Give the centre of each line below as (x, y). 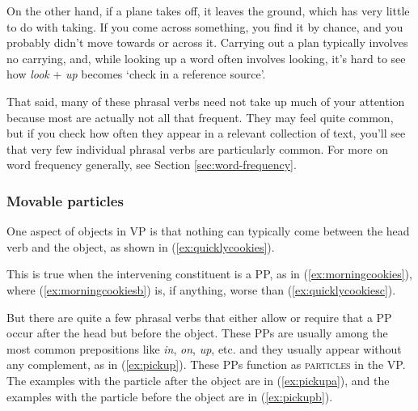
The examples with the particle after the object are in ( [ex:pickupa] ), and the (198, 380)
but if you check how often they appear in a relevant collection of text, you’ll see (206, 133)
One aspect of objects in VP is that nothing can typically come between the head (208, 231)
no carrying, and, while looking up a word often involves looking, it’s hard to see (206, 58)
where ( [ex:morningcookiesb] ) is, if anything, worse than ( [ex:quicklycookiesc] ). (201, 289)
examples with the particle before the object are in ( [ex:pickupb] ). (170, 396)
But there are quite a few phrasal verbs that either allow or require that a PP (199, 317)
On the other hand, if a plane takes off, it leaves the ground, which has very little (208, 11)
